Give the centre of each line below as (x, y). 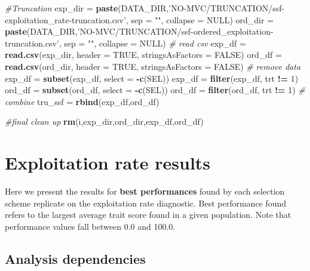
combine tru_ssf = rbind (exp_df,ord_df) (82, 101)
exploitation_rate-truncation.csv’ (65, 19)
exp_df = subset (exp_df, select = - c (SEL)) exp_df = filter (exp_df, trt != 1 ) (152, 78)
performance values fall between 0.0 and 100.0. (90, 226)
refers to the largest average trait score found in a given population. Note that (148, 215)
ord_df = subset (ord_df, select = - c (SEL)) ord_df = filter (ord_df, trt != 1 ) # (155, 90)
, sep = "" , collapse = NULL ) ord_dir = (200, 19)
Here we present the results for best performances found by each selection (145, 191)
